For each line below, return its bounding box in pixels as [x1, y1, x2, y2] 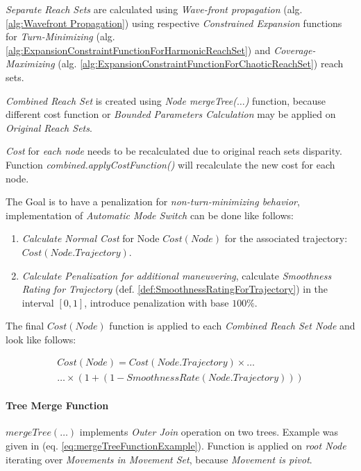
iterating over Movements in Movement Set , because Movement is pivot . [6, 452, 312, 466]
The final [6, 318, 44, 333]
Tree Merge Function [6, 398, 109, 413]
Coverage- [274, 42, 316, 57]
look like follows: [6, 332, 76, 346]
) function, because [244, 93, 326, 108]
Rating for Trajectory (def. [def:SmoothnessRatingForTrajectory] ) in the [22, 282, 328, 296]
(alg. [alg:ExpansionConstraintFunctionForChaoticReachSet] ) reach [58, 56, 344, 71]
